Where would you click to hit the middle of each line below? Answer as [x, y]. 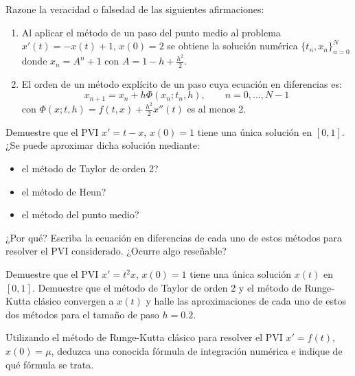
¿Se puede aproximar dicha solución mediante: [103, 145]
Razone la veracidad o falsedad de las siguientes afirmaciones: [135, 9]
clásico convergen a [74, 301]
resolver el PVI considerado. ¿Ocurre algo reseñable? [116, 251]
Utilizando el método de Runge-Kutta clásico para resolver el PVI [144, 337]
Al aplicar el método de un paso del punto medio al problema [151, 32]
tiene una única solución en [255, 131]
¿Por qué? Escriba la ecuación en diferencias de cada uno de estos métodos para [174, 237]
